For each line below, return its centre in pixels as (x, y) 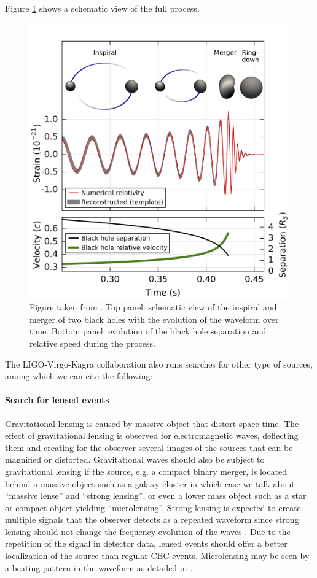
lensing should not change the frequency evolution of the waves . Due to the (148, 531)
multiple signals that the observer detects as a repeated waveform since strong (152, 519)
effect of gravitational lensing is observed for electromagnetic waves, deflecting (152, 435)
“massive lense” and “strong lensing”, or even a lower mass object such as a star (156, 495)
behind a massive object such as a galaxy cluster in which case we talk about (150, 483)
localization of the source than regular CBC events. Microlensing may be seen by (157, 556)
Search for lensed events (57, 400)
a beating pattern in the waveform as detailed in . (99, 567)
